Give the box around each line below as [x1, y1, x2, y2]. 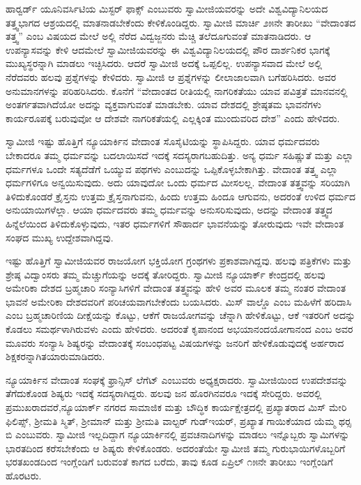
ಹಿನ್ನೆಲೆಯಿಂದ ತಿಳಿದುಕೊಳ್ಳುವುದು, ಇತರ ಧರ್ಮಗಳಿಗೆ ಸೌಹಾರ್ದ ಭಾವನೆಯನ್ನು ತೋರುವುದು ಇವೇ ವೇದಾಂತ [6, 216, 344, 230]
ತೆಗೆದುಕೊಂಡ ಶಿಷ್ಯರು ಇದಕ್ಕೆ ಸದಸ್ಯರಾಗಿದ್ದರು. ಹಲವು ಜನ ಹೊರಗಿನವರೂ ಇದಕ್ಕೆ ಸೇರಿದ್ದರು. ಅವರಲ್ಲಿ [6, 386, 322, 401]
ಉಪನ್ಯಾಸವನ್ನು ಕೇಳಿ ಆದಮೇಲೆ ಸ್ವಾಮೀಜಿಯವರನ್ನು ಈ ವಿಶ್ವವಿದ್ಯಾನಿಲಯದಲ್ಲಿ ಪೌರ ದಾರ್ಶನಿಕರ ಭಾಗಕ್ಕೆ [6, 42, 330, 57]
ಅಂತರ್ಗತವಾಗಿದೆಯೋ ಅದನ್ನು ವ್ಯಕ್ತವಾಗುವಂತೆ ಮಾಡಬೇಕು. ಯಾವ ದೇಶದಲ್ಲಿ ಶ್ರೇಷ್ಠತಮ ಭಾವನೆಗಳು [6, 97, 321, 112]
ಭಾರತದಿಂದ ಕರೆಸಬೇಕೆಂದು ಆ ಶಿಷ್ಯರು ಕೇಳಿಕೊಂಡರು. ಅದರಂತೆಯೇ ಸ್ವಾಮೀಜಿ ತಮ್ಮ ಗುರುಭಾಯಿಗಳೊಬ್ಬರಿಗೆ [6, 440, 346, 455]
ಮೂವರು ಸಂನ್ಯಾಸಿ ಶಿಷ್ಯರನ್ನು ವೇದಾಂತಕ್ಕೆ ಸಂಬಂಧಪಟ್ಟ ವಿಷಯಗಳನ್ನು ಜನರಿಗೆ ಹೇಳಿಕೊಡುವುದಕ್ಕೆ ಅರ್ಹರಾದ [6, 335, 344, 350]
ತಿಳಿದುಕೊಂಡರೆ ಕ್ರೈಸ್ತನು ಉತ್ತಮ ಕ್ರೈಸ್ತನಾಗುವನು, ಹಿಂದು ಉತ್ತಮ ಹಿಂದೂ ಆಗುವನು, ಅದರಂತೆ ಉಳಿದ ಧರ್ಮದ [6, 188, 355, 203]
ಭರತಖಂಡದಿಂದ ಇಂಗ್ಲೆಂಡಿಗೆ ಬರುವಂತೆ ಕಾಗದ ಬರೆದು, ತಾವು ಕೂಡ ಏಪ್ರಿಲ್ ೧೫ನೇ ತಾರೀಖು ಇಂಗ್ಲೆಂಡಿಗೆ [6, 454, 333, 469]
